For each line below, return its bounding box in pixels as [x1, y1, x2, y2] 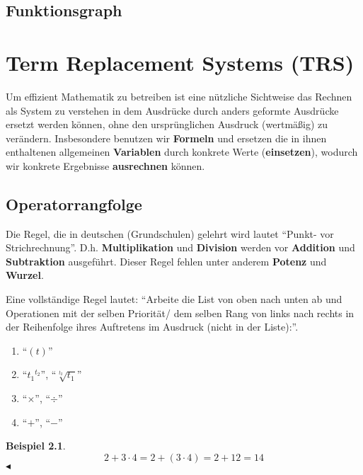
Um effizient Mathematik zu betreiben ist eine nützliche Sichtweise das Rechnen [6, 88, 352, 103]
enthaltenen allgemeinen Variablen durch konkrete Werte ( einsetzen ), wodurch [6, 144, 358, 159]
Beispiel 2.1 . [6, 438, 66, 453]
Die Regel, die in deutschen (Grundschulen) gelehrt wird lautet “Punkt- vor [6, 226, 334, 241]
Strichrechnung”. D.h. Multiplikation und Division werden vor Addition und [6, 240, 355, 255]
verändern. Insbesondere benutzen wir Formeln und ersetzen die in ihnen [6, 130, 327, 145]
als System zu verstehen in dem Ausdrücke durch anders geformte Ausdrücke [6, 103, 339, 118]
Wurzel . [6, 268, 44, 282]
